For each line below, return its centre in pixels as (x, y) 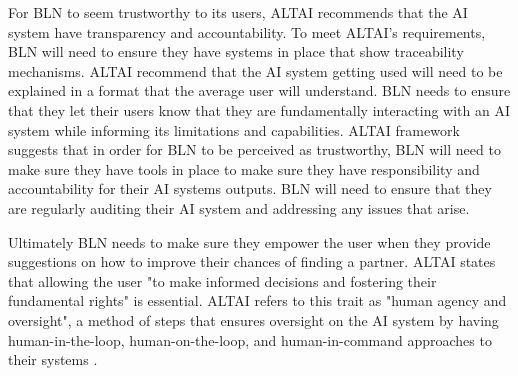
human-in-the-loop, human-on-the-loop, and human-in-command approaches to (250, 339)
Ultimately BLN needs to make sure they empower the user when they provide (249, 241)
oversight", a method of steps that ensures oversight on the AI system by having (253, 319)
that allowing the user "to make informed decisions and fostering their (222, 280)
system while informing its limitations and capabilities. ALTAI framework (234, 129)
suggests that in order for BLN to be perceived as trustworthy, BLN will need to (254, 149)
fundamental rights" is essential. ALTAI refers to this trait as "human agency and (257, 300)
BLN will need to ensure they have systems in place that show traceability (236, 51)
